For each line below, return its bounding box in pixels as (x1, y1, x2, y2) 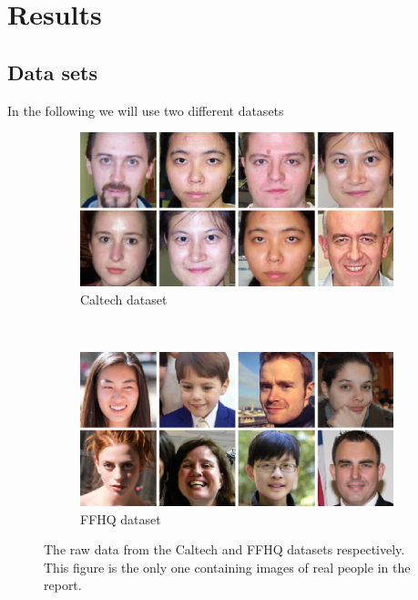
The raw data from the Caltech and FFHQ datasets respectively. (44, 540, 405, 559)
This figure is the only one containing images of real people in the (44, 557, 411, 576)
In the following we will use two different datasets (7, 100, 284, 119)
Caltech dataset (80, 289, 168, 308)
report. (44, 575, 82, 595)
